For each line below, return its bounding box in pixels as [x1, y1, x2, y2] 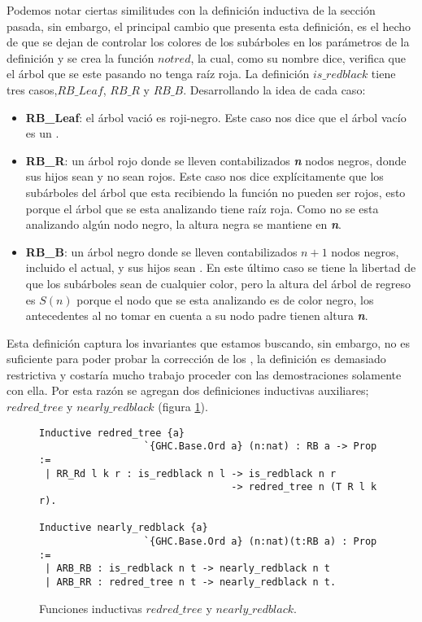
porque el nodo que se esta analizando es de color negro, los [76, 291, 374, 308]
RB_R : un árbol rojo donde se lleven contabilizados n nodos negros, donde [25, 151, 407, 169]
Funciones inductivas [39, 599, 142, 616]
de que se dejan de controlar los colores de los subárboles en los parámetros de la [7, 33, 410, 50]
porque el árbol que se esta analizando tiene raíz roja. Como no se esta [25, 199, 379, 217]
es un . [25, 125, 59, 142]
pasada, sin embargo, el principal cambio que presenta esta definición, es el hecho [7, 17, 411, 34]
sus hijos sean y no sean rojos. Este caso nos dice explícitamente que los [25, 168, 384, 185]
